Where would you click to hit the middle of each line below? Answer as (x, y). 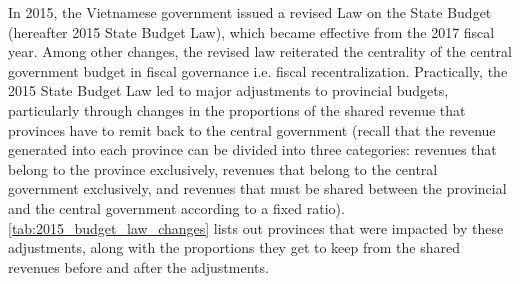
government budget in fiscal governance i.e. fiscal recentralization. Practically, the (258, 70)
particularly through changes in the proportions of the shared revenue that (237, 109)
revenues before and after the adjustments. (138, 266)
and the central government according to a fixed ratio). (176, 207)
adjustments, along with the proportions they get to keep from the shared (234, 247)
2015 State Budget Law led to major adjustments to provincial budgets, (228, 90)
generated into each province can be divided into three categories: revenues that (252, 149)
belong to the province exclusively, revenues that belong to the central (223, 168)
